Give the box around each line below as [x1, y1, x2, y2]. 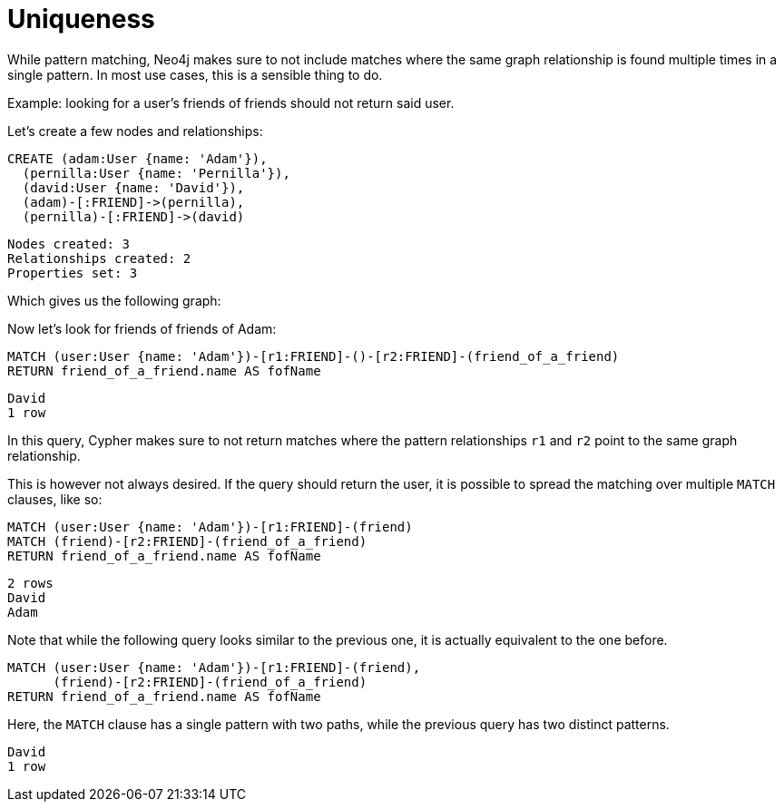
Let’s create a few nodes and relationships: [7, 122, 263, 139]
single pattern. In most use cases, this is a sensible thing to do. [7, 66, 383, 83]
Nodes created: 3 [7, 236, 130, 251]
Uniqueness [7, 4, 155, 34]
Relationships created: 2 [7, 250, 191, 266]
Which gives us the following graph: [7, 292, 221, 308]
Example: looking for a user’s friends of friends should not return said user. [7, 94, 455, 111]
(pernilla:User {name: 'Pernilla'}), [22, 165, 290, 180]
